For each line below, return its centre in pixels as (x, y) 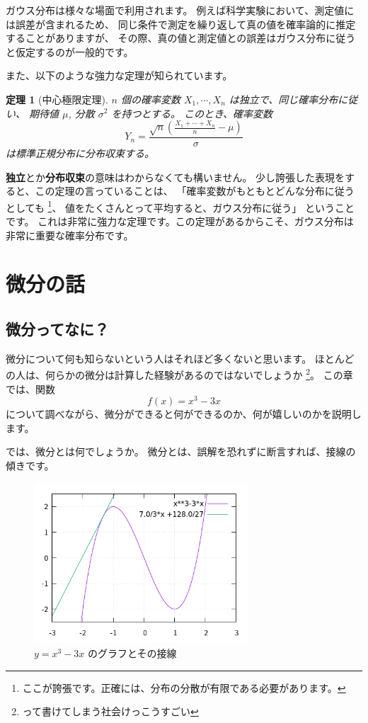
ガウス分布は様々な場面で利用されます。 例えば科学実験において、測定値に (180, 10)
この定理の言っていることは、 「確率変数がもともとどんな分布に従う (195, 191)
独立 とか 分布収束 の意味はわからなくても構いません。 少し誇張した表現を (176, 177)
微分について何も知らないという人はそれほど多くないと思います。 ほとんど (180, 358)
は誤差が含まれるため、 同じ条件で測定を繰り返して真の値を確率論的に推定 (181, 24)
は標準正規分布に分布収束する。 (80, 153)
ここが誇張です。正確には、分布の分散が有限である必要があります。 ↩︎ (184, 687)
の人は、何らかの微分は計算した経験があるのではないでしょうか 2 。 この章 (179, 374)
